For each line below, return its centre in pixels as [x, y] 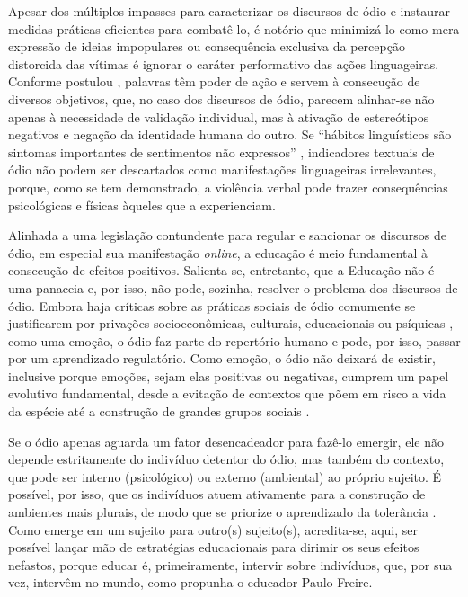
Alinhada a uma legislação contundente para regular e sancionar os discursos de [227, 235]
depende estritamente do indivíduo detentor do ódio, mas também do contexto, [226, 459]
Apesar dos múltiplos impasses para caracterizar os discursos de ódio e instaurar [229, 11]
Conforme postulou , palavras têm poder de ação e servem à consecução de [214, 81]
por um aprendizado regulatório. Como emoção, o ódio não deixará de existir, [222, 358]
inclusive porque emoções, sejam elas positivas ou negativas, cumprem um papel [229, 375]
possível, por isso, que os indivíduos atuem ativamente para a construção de [217, 494]
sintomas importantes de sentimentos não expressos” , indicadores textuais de [221, 151]
